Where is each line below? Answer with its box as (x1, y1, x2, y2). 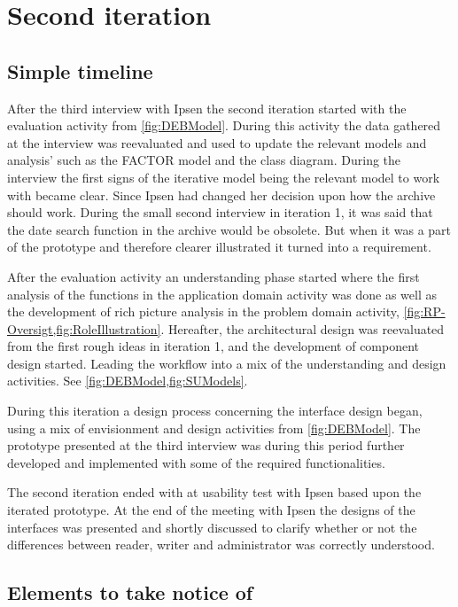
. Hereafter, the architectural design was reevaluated (160, 319, 445, 338)
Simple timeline (7, 57, 153, 84)
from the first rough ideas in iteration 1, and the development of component (7, 337, 420, 355)
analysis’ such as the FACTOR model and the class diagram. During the (7, 151, 401, 169)
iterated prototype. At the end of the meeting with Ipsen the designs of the (7, 501, 415, 519)
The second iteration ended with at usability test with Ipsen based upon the (7, 483, 422, 502)
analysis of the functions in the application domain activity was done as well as (7, 284, 438, 303)
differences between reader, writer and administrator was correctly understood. (7, 535, 435, 554)
